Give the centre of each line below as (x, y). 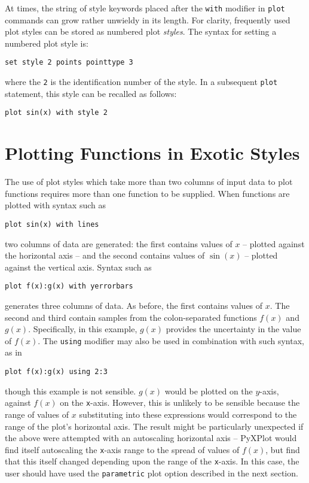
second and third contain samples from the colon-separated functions (131, 317)
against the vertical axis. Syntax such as (78, 267)
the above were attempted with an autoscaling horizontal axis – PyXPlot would (151, 438)
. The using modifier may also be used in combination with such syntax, (171, 340)
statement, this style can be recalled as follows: (91, 93)
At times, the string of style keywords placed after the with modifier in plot (145, 8)
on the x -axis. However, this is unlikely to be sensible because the (180, 402)
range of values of (37, 414)
